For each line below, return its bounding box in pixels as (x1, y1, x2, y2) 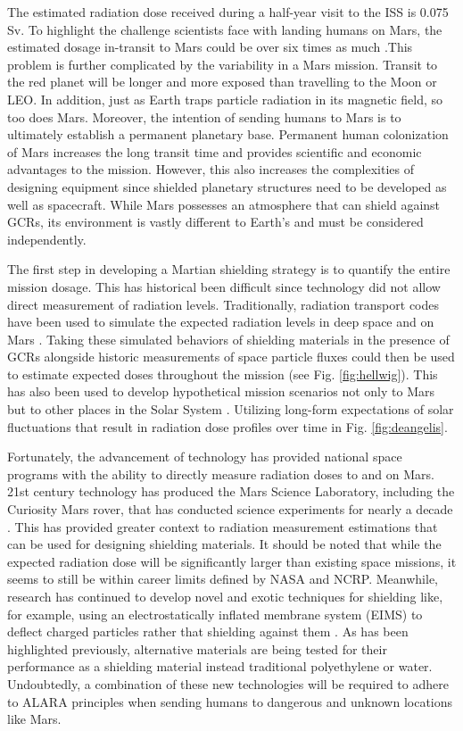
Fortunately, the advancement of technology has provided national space (7, 447, 402, 466)
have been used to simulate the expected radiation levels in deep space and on (7, 312, 434, 331)
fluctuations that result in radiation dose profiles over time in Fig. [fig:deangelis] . (7, 417, 448, 436)
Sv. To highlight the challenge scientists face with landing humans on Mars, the (7, 20, 442, 38)
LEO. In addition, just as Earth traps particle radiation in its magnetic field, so (7, 89, 443, 108)
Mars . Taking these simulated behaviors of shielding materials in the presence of (7, 329, 450, 348)
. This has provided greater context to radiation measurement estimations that (7, 517, 438, 536)
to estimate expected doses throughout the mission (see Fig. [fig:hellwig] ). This (7, 364, 438, 383)
